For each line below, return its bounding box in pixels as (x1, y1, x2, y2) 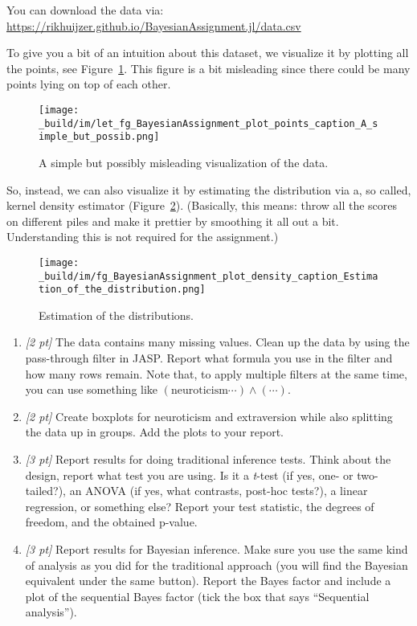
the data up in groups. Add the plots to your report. (25, 423, 284, 440)
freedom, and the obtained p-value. (25, 513, 198, 530)
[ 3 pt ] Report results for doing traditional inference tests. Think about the (25, 451, 391, 468)
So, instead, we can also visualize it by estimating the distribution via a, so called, (6, 181, 411, 198)
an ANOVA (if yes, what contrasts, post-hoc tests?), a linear (69, 482, 368, 499)
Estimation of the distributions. (39, 306, 194, 323)
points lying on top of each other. (6, 76, 171, 92)
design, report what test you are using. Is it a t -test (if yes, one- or (25, 466, 354, 483)
